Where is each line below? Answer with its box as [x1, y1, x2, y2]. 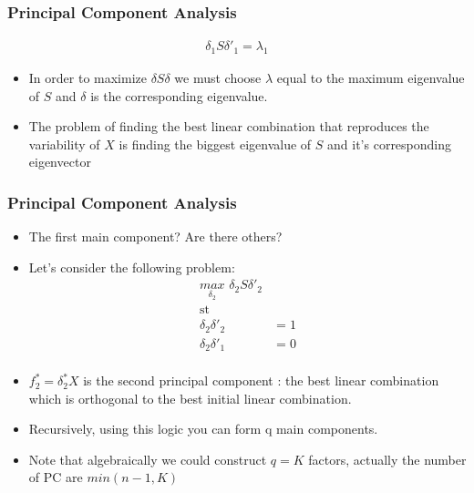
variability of [28, 134, 100, 153]
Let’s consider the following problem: [28, 257, 235, 276]
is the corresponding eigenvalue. [90, 86, 268, 105]
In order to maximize [28, 68, 147, 87]
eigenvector [28, 152, 91, 171]
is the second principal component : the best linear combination [83, 371, 439, 390]
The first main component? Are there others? [28, 227, 283, 246]
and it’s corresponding [327, 134, 452, 153]
